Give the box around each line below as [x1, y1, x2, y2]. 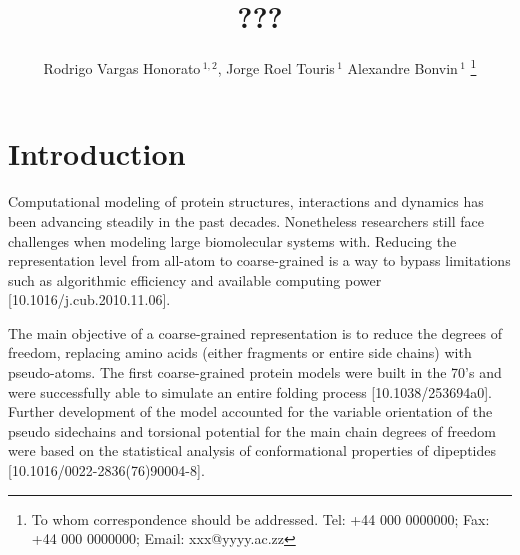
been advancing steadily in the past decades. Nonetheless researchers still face [8, 210, 484, 231]
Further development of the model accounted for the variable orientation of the [8, 401, 493, 422]
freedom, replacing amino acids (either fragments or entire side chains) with [8, 342, 472, 363]
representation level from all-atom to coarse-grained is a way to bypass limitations [8, 250, 511, 271]
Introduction [8, 133, 186, 174]
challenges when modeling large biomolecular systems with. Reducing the [8, 230, 457, 251]
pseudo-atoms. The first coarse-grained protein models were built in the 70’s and [8, 362, 502, 383]
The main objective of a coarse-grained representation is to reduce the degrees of [8, 322, 502, 343]
